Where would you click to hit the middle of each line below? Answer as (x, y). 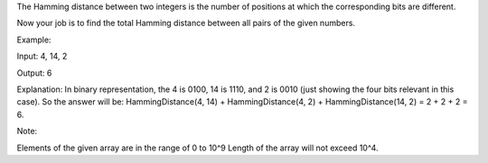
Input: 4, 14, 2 (42, 56)
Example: (34, 40)
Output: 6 (34, 73)
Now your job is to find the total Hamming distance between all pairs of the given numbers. (186, 23)
